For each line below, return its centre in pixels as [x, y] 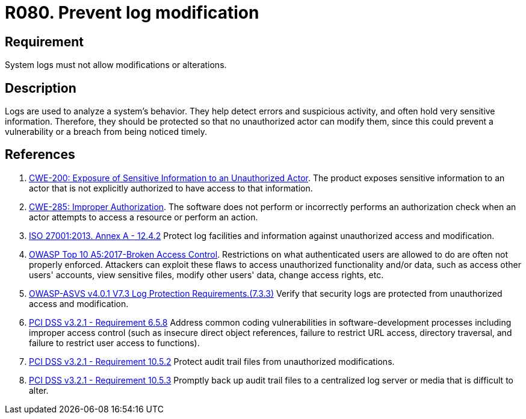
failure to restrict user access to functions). [114, 343]
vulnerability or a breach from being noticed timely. [106, 132]
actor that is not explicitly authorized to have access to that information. [171, 188]
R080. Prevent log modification [132, 13]
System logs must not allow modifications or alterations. [116, 65]
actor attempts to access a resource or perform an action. [144, 217]
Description [41, 88]
